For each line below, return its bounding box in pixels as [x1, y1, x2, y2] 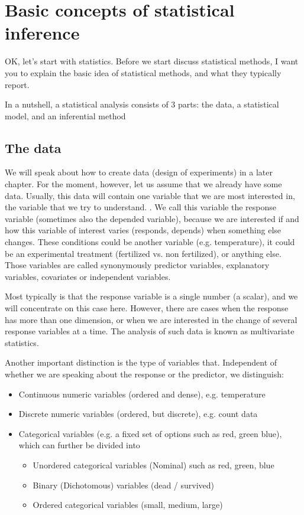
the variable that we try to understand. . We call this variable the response [5, 201, 277, 213]
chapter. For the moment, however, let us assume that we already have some [5, 178, 282, 190]
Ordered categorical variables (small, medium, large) [33, 498, 223, 511]
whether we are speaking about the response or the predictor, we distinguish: [5, 367, 284, 380]
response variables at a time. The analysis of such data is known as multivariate [5, 325, 295, 337]
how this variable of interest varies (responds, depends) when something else [5, 224, 282, 236]
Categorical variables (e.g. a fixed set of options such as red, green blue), [18, 427, 282, 439]
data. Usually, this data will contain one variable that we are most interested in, [5, 189, 295, 201]
